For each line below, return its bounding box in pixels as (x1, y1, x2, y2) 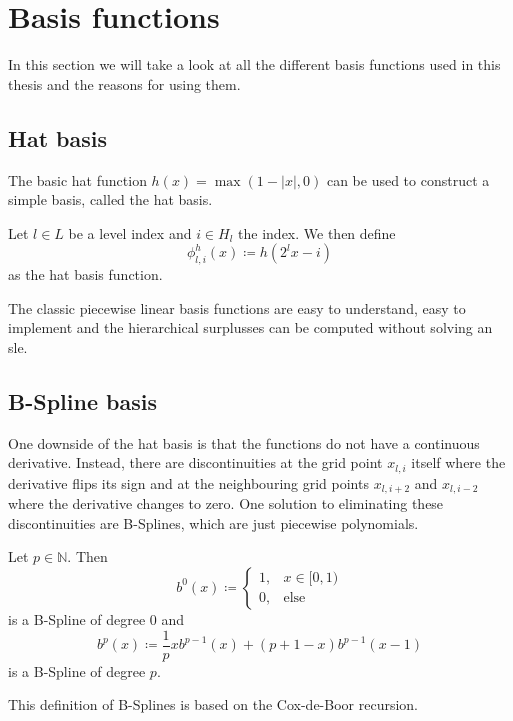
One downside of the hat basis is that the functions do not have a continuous (8, 432, 480, 453)
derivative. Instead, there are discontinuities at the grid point (8, 452, 383, 473)
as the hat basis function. (8, 264, 163, 285)
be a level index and (68, 222, 192, 243)
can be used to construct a (326, 169, 490, 190)
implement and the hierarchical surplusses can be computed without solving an (8, 317, 493, 338)
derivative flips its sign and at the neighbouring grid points (8, 472, 369, 493)
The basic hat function (8, 169, 147, 190)
